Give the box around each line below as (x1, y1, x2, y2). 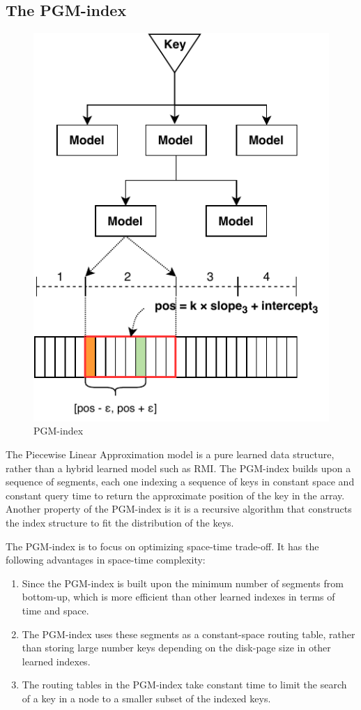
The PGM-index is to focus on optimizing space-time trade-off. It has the (6, 538, 319, 553)
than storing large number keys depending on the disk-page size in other (22, 640, 331, 655)
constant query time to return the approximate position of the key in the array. (6, 488, 345, 502)
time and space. (22, 603, 89, 617)
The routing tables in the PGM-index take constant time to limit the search (22, 677, 347, 692)
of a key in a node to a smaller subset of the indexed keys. (22, 690, 271, 705)
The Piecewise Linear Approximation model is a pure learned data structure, (6, 447, 335, 461)
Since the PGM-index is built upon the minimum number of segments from (22, 575, 344, 590)
